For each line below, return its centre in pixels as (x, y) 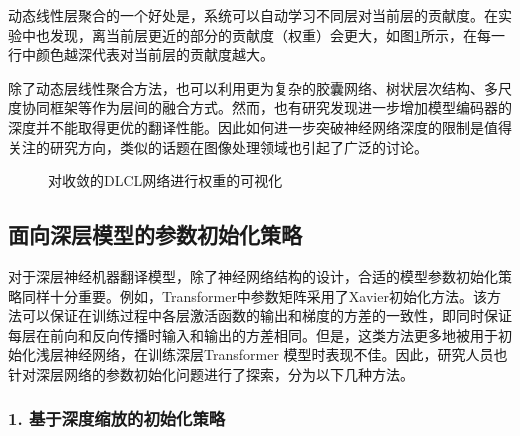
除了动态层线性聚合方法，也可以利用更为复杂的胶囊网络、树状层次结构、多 (253, 87)
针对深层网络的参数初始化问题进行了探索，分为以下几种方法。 (211, 373)
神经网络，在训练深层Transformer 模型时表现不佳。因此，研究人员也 (285, 354)
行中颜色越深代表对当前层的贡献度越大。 (141, 54)
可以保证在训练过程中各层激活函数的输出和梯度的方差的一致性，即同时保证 (266, 315)
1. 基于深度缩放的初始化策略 (117, 418)
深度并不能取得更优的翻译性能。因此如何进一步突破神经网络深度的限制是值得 (260, 126)
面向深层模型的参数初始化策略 (155, 234)
